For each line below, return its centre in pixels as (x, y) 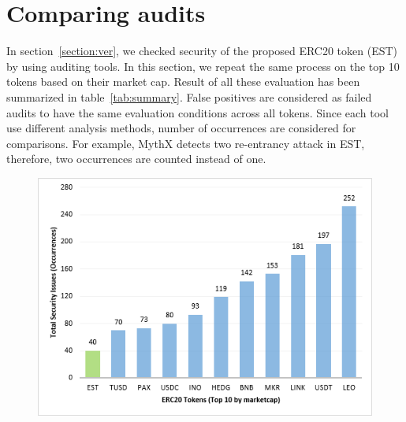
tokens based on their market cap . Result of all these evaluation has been (183, 81)
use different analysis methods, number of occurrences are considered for (181, 128)
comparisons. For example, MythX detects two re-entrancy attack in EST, (186, 143)
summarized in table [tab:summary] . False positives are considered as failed (189, 96)
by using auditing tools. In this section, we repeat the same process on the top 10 (203, 66)
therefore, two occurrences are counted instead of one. (136, 159)
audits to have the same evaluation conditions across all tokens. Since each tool (198, 112)
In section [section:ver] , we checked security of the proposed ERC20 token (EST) (202, 51)
